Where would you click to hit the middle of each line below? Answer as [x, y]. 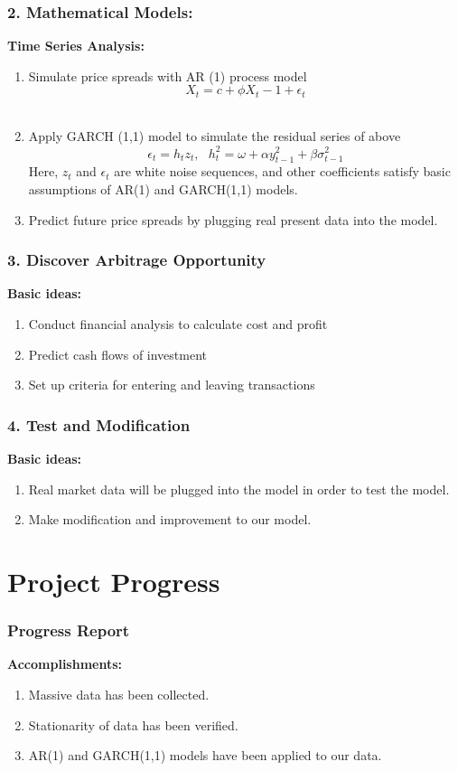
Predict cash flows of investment [118, 354]
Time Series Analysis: [76, 46]
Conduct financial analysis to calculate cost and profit [178, 323]
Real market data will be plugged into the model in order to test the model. [239, 489]
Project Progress [114, 581]
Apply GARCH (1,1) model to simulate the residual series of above [215, 136]
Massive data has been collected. [119, 694]
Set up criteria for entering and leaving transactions [172, 385]
